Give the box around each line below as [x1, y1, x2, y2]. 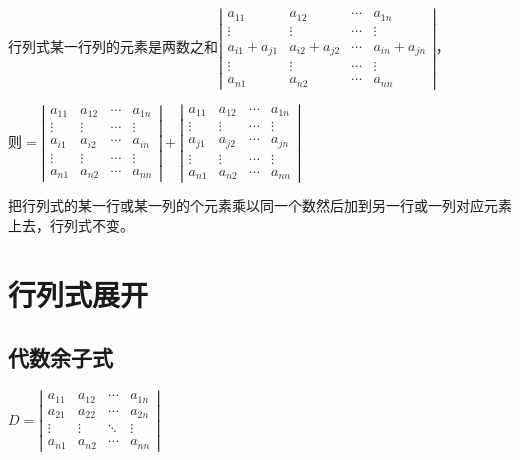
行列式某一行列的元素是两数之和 [8, 36, 218, 57]
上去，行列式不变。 [8, 215, 134, 235]
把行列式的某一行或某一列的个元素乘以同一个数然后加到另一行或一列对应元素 [8, 195, 512, 216]
